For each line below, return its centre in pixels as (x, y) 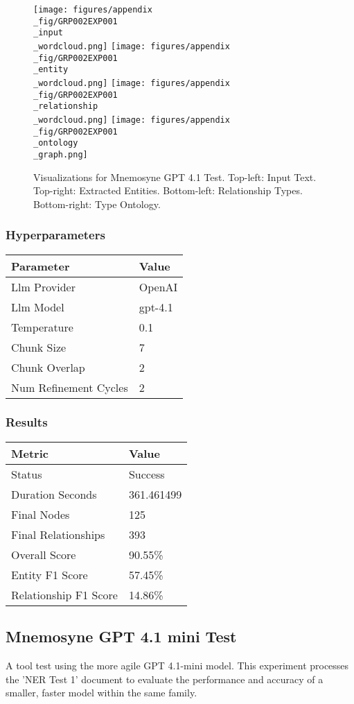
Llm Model (38, 307)
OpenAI (158, 286)
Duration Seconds (54, 494)
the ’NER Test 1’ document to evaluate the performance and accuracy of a (165, 679)
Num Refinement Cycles (70, 387)
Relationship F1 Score (64, 594)
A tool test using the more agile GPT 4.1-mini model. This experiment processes (177, 665)
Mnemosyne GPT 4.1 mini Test (121, 636)
